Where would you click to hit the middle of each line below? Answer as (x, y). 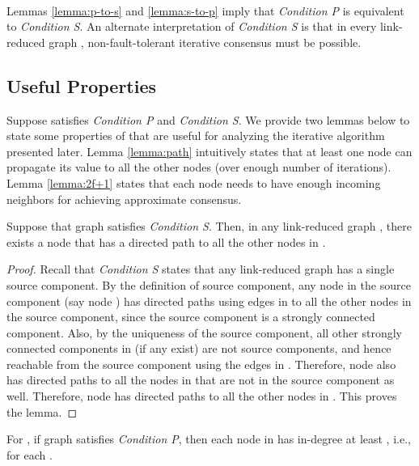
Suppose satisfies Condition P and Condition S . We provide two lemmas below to (208, 119)
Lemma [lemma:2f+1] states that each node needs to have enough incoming (194, 182)
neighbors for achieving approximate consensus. (124, 199)
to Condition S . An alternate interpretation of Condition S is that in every (192, 26)
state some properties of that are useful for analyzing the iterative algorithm (196, 136)
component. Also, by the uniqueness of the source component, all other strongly (204, 332)
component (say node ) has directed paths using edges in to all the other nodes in (209, 301)
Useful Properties (82, 85)
